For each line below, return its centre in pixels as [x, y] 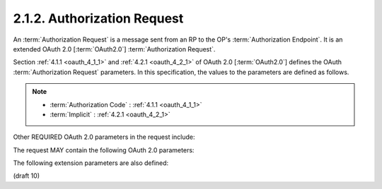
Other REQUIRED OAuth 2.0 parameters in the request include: [104, 137]
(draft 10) [27, 176]
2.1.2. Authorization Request [98, 18]
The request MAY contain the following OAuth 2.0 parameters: [104, 150]
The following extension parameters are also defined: [91, 163]
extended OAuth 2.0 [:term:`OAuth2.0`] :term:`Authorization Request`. [114, 49]
